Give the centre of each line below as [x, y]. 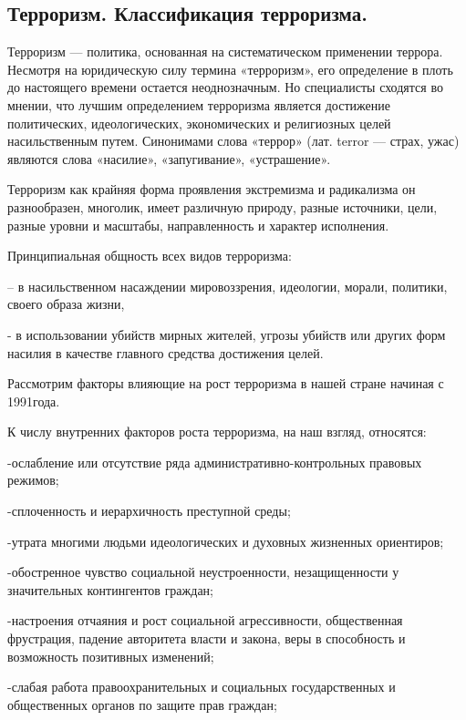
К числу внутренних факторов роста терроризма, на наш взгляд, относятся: [217, 432]
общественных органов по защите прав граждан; [142, 704]
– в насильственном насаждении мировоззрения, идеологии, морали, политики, [228, 286]
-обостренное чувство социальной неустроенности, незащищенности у [203, 572]
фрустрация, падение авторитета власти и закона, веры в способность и [207, 638]
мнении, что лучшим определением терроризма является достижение [199, 104]
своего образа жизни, [66, 304]
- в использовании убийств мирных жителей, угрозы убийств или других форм [227, 334]
